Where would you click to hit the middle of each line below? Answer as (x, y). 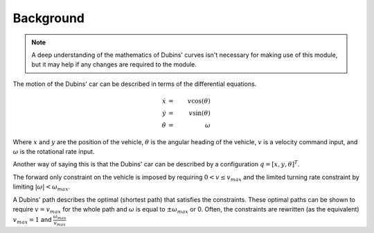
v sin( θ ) (199, 113)
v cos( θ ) (199, 101)
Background (48, 18)
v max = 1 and (32, 221)
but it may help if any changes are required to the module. (114, 64)
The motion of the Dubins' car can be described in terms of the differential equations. (135, 84)
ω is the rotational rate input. (54, 152)
